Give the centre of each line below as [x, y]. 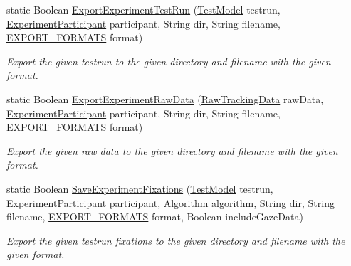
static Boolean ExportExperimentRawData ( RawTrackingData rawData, [165, 99]
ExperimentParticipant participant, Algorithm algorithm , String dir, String [171, 202]
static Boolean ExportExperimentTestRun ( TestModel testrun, [143, 9]
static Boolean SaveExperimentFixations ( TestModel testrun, [140, 188]
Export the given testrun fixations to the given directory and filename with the [176, 240]
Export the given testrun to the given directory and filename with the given [169, 61]
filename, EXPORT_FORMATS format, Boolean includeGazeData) [155, 217]
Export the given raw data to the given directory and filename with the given [172, 150]
